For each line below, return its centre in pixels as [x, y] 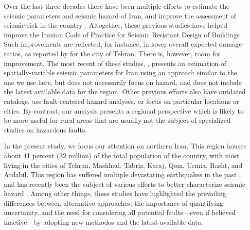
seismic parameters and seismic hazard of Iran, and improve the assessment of [120, 15]
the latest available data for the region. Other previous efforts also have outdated [125, 91]
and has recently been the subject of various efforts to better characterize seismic [125, 184]
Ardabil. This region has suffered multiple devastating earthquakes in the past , [123, 174]
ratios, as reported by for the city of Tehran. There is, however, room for [112, 53]
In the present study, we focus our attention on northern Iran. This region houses [125, 146]
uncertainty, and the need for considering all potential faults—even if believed [120, 212]
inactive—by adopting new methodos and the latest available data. [104, 222]
